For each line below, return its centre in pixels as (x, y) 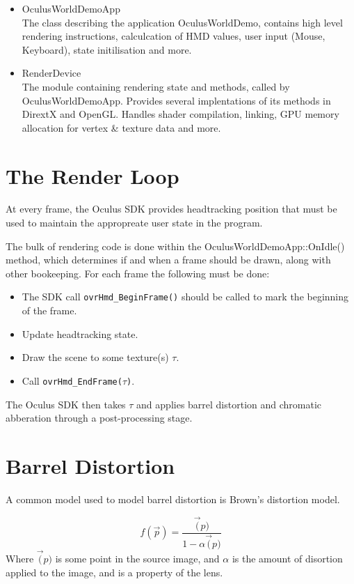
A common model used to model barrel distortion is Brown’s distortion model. (173, 499)
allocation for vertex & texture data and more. (121, 127)
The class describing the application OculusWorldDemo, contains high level (182, 22)
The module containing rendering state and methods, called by (156, 86)
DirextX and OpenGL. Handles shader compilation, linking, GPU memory (180, 114)
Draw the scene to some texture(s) (95, 357)
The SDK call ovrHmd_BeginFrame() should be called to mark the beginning (185, 297)
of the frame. (49, 310)
